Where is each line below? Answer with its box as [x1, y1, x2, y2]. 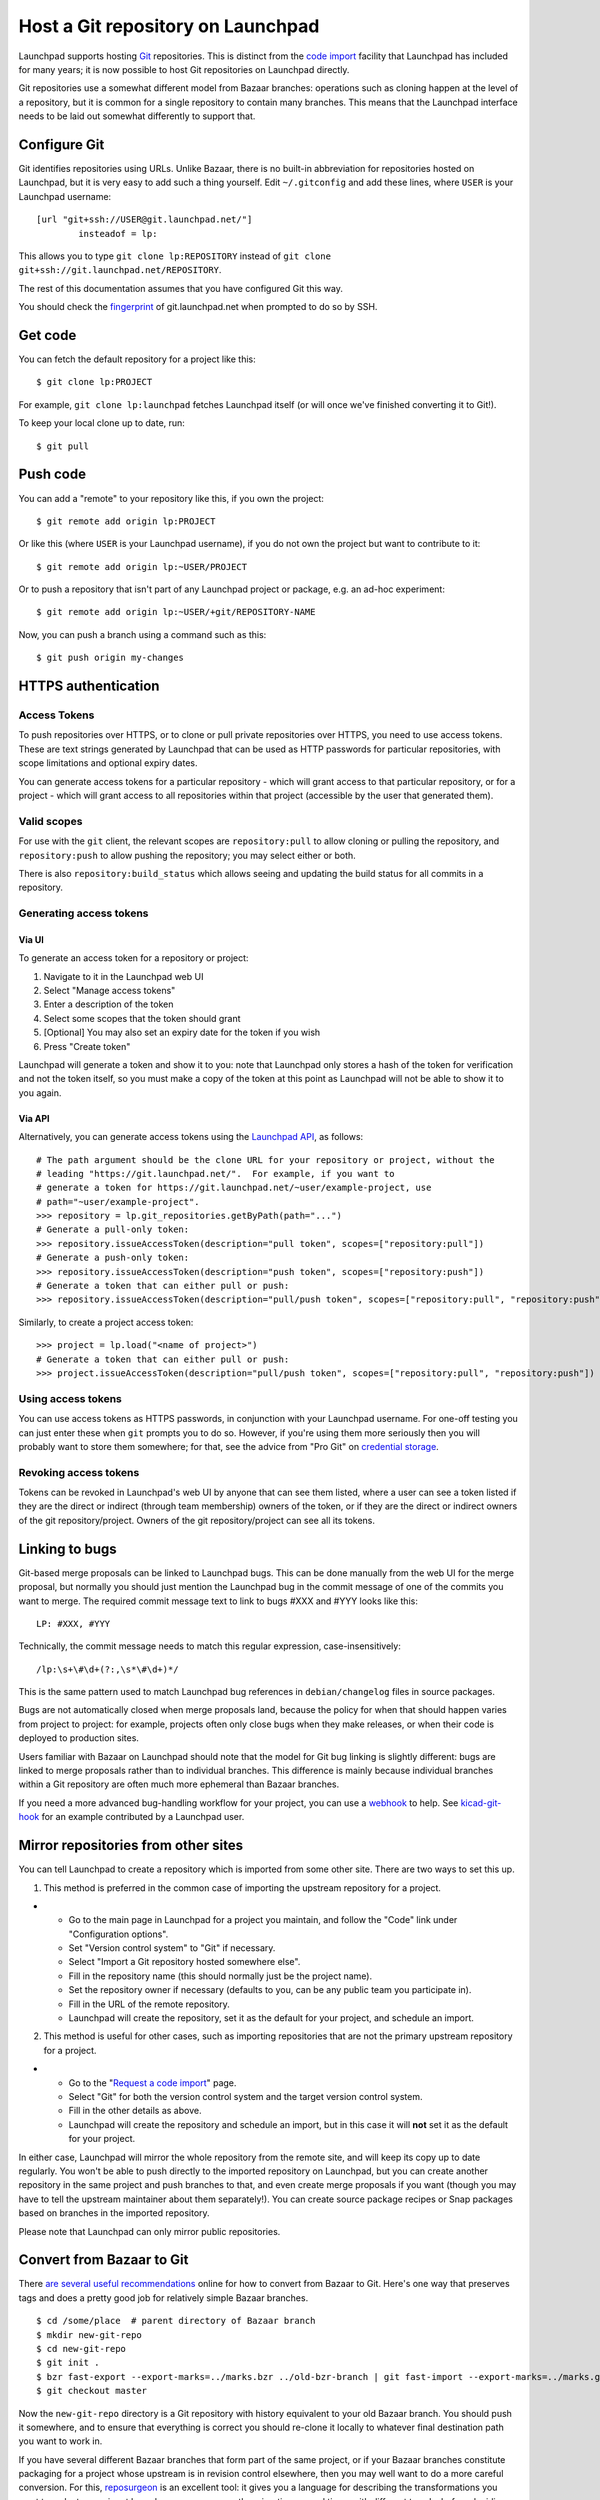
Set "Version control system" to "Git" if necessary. [68, 1942, 276, 1954]
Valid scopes [18, 814, 83, 828]
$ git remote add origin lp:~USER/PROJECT [36, 561, 248, 572]
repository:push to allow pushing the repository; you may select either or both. [18, 849, 357, 861]
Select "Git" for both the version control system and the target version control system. [68, 2090, 423, 2102]
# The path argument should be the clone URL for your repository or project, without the [36, 1154, 495, 1165]
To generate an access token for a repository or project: [18, 952, 249, 964]
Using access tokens [18, 1391, 122, 1405]
